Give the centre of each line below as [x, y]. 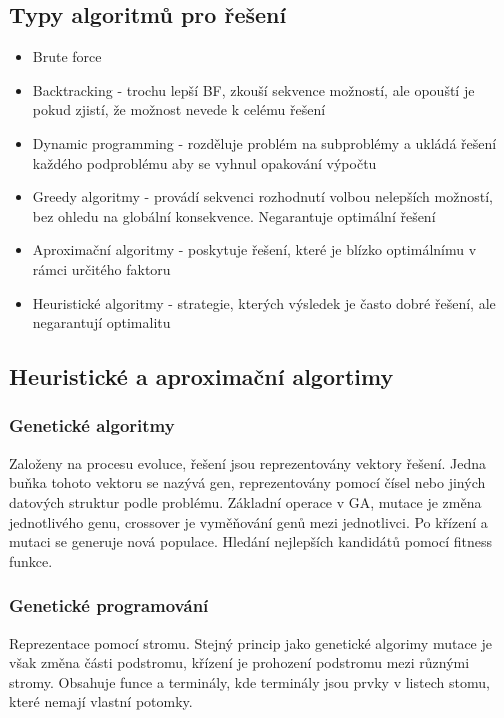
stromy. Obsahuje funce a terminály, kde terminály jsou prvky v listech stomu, [249, 681]
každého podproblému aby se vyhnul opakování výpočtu [204, 162]
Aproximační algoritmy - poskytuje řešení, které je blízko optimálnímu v [254, 249]
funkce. [31, 560]
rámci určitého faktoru [101, 268]
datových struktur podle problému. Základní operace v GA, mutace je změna [245, 501]
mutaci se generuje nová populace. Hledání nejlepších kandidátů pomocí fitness [250, 541]
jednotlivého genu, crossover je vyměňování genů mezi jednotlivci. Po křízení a [248, 521]
